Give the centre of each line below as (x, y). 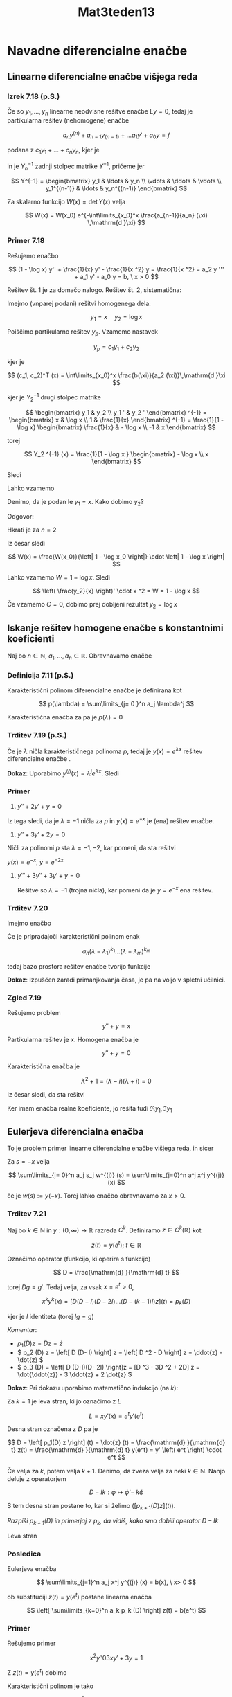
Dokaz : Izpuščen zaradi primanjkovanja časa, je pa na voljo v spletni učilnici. (116, 980)
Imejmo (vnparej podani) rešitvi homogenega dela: (79, 303)
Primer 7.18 (26, 241)
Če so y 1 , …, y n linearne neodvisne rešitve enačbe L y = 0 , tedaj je (100, 112)
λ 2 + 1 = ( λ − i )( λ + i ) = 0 (116, 1080)
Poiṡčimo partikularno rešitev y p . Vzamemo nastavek (83, 333)
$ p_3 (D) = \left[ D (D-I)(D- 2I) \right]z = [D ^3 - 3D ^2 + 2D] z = (109, 1367)
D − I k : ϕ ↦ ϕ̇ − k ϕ (116, 1492)
